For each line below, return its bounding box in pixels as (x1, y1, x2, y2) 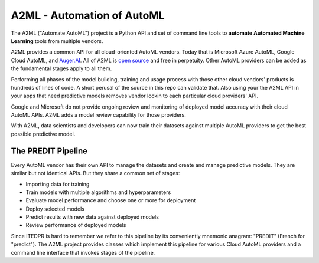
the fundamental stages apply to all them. (11, 65, 112, 72)
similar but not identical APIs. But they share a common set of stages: (11, 170, 180, 177)
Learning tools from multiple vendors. (11, 37, 103, 44)
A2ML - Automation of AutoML (11, 9, 165, 22)
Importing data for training (25, 180, 90, 188)
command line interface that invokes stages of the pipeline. (11, 249, 155, 256)
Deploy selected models (25, 205, 85, 212)
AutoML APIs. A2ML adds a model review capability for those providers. (11, 111, 186, 119)
